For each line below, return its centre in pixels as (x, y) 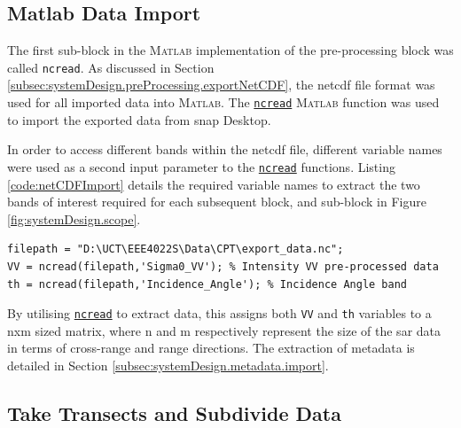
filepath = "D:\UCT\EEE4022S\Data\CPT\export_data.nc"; (176, 249)
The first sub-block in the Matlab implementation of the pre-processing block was (230, 50)
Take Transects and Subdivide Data (174, 412)
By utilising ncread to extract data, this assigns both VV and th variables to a (219, 313)
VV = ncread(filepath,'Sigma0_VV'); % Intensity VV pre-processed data (223, 266)
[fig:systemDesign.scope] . (74, 218)
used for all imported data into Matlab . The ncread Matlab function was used (223, 102)
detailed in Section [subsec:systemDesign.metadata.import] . (168, 365)
